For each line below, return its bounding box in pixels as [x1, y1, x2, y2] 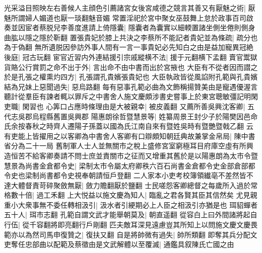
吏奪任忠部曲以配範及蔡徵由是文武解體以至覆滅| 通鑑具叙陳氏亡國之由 [4, 239, 234, 249]
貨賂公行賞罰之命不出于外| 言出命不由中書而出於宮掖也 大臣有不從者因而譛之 [4, 61, 258, 72]
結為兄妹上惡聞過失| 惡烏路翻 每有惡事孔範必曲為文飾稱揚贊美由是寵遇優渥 [4, 81, 251, 92]
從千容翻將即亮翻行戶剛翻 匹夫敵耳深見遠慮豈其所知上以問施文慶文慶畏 [22, 219, 258, 230]
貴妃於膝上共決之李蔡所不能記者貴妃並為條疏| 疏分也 [84, 32, 258, 42]
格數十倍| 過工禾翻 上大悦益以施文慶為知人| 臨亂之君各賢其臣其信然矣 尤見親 [4, 190, 257, 200]
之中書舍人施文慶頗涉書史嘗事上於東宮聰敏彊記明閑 [88, 91, 258, 102]
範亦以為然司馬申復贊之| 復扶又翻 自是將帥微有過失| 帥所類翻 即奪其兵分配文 [4, 229, 257, 239]
